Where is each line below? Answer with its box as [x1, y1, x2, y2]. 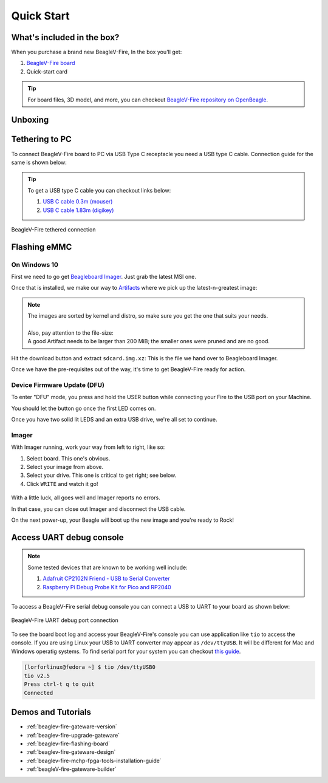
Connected [24, 689, 53, 696]
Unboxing [11, 115, 49, 125]
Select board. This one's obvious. [26, 454, 111, 462]
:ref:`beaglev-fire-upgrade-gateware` [26, 731, 120, 739]
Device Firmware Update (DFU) [11, 380, 105, 389]
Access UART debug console [11, 532, 124, 542]
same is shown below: [11, 159, 67, 166]
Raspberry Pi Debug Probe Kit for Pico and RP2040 [43, 583, 171, 590]
